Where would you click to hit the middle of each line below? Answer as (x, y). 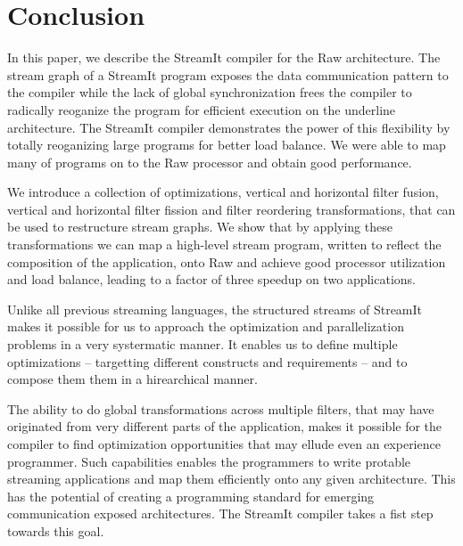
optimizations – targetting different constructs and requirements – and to (207, 361)
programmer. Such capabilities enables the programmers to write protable (209, 461)
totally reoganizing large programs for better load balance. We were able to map (227, 145)
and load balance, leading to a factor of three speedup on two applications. (211, 279)
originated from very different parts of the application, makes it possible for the (225, 426)
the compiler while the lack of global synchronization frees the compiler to (210, 92)
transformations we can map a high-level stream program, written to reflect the (224, 244)
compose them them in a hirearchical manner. (132, 379)
